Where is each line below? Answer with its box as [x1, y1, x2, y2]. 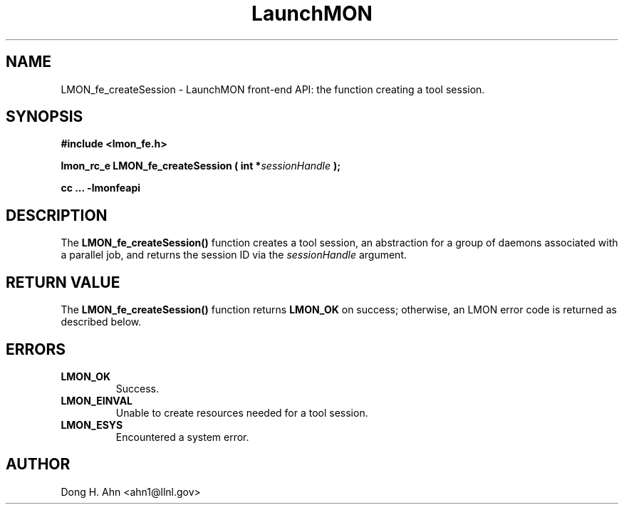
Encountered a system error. [115, 430, 249, 443]
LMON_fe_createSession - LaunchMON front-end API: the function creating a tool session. [61, 83, 485, 95]
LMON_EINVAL [61, 394, 133, 407]
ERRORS [6, 340, 66, 358]
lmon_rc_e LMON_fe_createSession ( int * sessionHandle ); [61, 160, 341, 172]
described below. [61, 316, 142, 328]
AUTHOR [6, 455, 71, 474]
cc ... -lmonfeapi [61, 182, 141, 194]
